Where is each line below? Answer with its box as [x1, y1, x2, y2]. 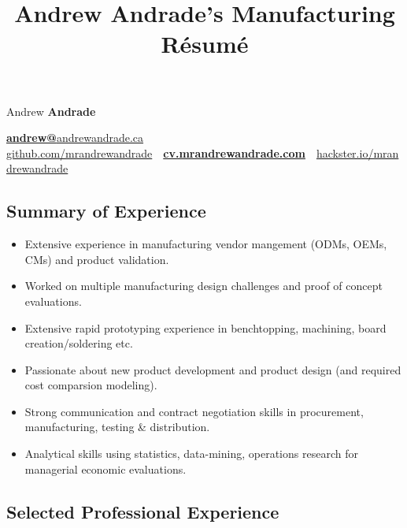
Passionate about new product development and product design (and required [24, 361, 401, 377]
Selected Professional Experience [6, 499, 279, 523]
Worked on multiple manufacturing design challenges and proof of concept [24, 277, 383, 294]
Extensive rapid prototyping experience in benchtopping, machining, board [24, 319, 387, 336]
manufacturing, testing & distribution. [24, 418, 210, 435]
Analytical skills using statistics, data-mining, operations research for [24, 445, 358, 462]
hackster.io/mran [316, 144, 399, 161]
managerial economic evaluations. [24, 460, 187, 477]
